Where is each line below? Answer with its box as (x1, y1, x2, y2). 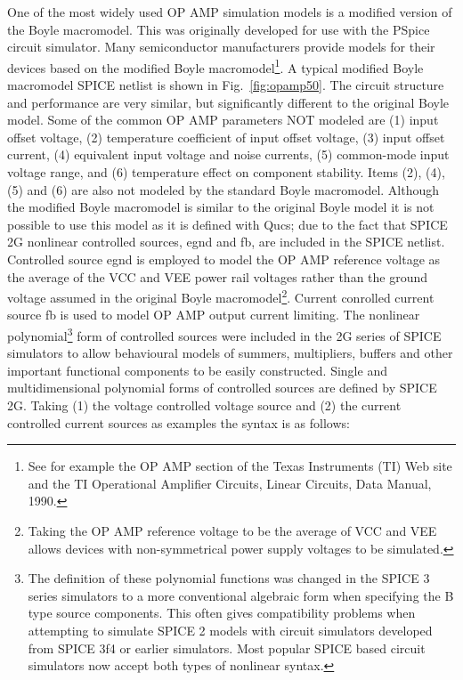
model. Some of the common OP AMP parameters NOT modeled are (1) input (7, 110, 439, 129)
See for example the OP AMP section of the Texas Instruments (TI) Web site (28, 457, 452, 475)
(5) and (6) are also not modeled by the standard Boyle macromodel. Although (7, 180, 440, 198)
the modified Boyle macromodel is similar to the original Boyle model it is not (7, 198, 435, 216)
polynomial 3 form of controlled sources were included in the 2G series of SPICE (7, 324, 442, 344)
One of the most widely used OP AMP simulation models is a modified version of (7, 3, 452, 20)
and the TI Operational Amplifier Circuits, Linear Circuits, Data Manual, (28, 474, 432, 492)
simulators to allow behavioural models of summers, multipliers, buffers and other (7, 344, 453, 362)
